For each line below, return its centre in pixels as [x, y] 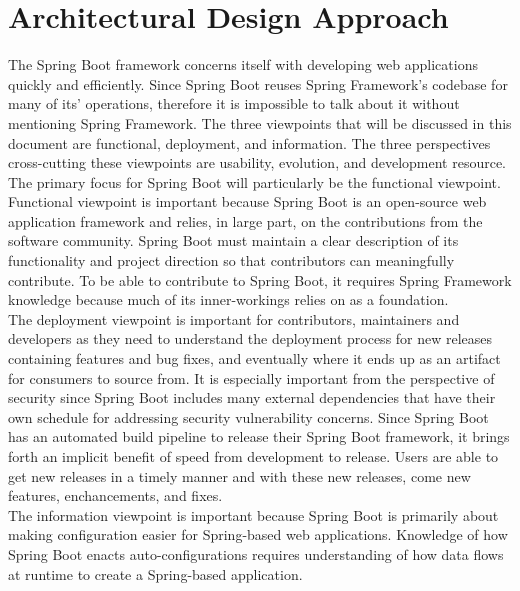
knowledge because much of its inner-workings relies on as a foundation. [228, 299]
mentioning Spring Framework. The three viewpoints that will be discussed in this [260, 122]
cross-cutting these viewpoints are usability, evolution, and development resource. [257, 162]
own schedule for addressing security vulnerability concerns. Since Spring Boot [248, 416]
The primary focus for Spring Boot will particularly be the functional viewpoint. [254, 181]
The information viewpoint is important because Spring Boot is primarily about [253, 514]
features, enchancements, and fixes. [115, 495]
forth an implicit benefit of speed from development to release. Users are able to [253, 456]
